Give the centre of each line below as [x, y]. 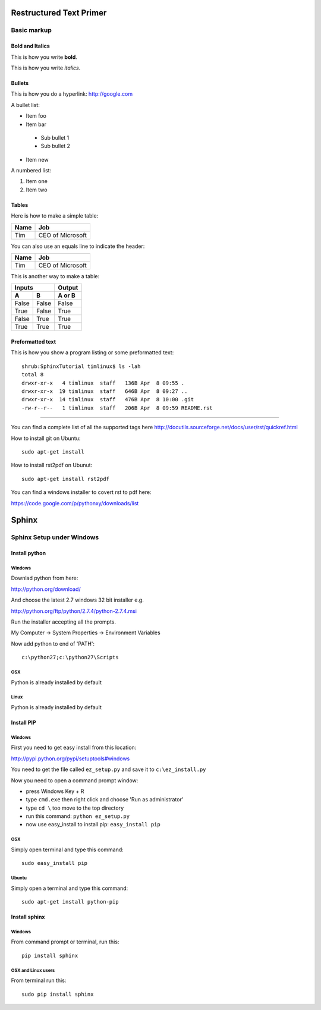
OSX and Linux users [33, 970]
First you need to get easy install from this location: [74, 748]
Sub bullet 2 [56, 146]
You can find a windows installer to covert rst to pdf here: [81, 492]
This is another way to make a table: [55, 276]
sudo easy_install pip [55, 863]
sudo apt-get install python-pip [70, 902]
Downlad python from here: [45, 578]
